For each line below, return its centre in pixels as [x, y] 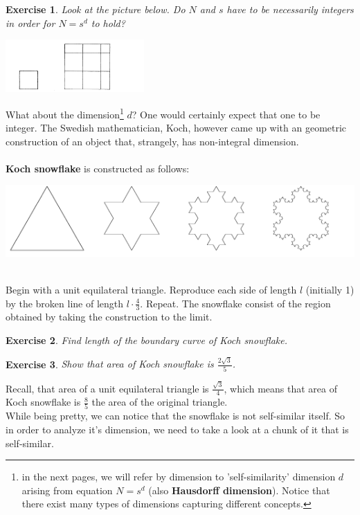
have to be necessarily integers [290, 9]
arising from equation [67, 490]
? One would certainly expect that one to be [226, 114]
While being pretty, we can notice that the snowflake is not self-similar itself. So [175, 416]
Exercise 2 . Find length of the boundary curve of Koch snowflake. [147, 340]
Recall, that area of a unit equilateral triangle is [107, 388]
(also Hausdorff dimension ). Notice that [239, 490]
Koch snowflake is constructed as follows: [98, 168]
